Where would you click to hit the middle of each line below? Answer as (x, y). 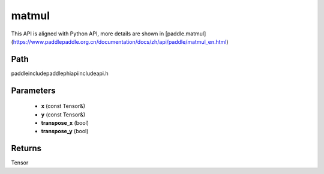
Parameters (33, 90)
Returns (26, 148)
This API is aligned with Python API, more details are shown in (88, 34)
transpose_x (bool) (65, 123)
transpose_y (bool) (65, 131)
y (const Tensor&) (63, 115)
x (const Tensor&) (63, 106)
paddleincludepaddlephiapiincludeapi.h (60, 73)
